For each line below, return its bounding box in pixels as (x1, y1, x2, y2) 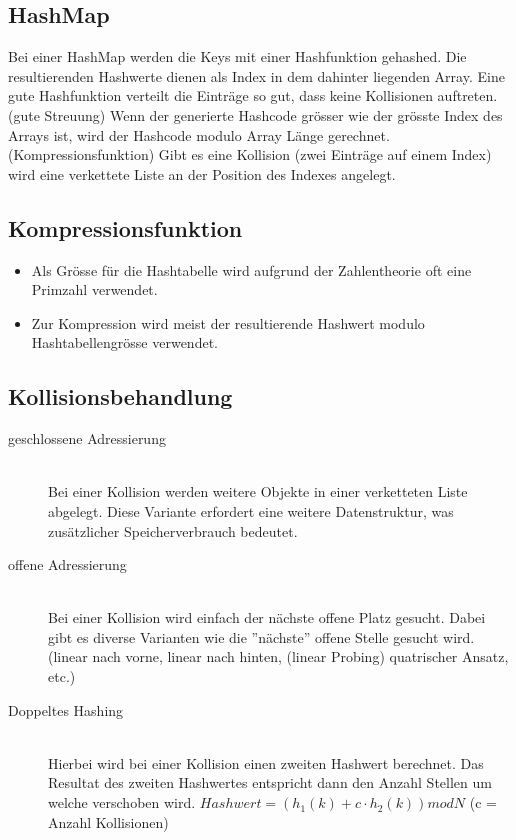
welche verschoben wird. (48, 792, 196, 813)
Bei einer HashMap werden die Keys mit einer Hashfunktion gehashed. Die (8, 46, 467, 67)
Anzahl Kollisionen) (48, 811, 169, 832)
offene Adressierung (8, 554, 127, 575)
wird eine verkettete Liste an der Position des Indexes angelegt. (8, 163, 396, 184)
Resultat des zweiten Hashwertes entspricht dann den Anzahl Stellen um (48, 772, 492, 793)
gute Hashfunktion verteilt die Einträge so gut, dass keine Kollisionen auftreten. (8, 85, 498, 106)
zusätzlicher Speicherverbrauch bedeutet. (48, 520, 298, 541)
